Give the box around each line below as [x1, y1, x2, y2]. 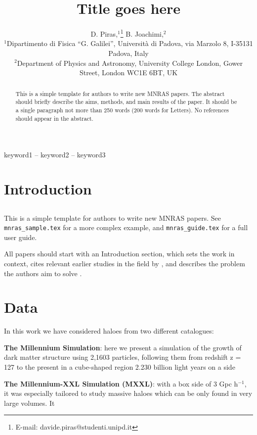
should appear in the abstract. [15, 114, 93, 122]
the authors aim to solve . [4, 268, 82, 278]
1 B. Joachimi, [120, 27, 164, 39]
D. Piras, [90, 28, 118, 39]
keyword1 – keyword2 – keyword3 [4, 149, 106, 160]
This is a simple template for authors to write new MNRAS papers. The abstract [15, 89, 225, 97]
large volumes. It [4, 397, 55, 408]
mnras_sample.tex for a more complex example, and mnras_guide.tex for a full [4, 222, 248, 233]
